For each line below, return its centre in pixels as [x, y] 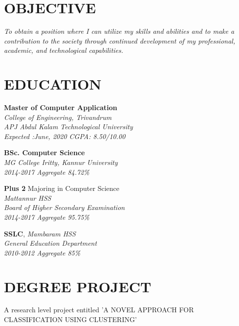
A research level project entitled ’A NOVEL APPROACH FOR [99, 310]
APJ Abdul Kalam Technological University [68, 127]
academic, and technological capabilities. [64, 50]
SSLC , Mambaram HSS [40, 233]
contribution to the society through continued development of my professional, [120, 40]
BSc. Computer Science [44, 152]
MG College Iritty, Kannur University [61, 162]
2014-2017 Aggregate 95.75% [47, 217]
